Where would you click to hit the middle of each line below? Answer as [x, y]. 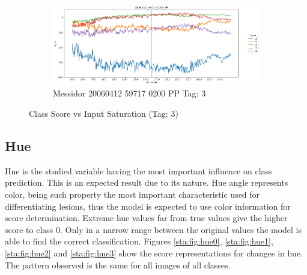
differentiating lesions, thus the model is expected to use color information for [148, 206]
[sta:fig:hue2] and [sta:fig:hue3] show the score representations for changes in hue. [154, 253]
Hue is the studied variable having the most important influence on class [138, 170]
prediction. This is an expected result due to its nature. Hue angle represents [147, 182]
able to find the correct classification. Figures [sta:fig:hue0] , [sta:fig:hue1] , [139, 241]
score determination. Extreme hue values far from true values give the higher [146, 218]
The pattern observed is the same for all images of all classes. [118, 265]
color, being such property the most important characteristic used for [132, 194]
